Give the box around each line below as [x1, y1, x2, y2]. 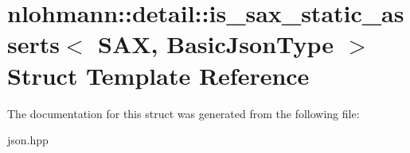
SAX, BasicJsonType [98, 28, 334, 60]
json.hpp [7, 132, 49, 148]
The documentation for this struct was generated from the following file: [7, 105, 360, 121]
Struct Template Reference [7, 59, 310, 91]
